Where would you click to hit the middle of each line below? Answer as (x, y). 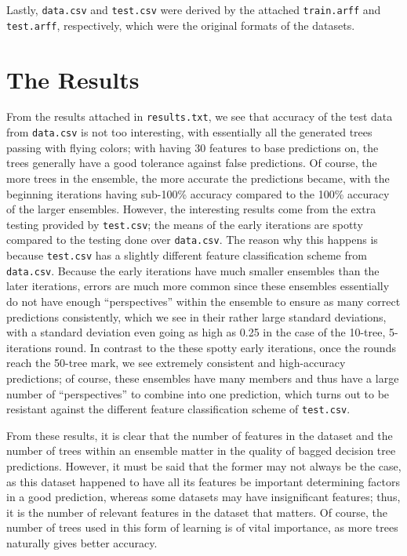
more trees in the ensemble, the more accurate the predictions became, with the (198, 178)
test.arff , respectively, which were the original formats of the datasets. (181, 25)
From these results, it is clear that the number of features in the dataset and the (200, 435)
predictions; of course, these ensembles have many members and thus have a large (203, 378)
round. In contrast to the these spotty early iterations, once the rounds (225, 347)
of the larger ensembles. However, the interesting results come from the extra (191, 209)
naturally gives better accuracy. (82, 542)
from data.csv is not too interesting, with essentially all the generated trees (189, 132)
